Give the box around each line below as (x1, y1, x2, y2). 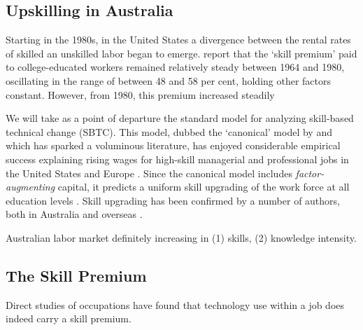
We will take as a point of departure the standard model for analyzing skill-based (6, 111, 354, 125)
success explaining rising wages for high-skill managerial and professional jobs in (6, 151, 349, 166)
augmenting (6, 179, 55, 194)
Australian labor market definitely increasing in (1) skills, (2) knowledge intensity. (6, 230, 357, 245)
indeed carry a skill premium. (6, 311, 131, 326)
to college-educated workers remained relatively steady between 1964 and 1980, (6, 60, 345, 74)
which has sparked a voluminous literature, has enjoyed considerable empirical (6, 138, 341, 153)
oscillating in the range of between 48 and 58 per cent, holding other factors (6, 73, 332, 88)
